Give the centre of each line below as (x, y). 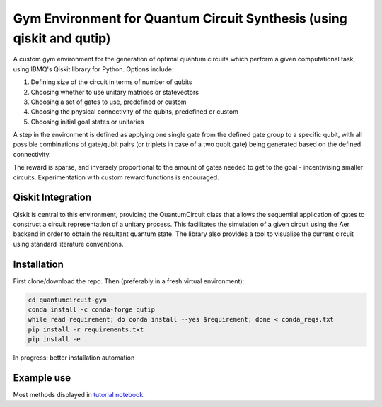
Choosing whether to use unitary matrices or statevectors (115, 92)
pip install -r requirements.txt (86, 329)
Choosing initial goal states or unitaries (87, 122)
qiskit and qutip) (62, 38)
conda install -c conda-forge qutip (92, 310)
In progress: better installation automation (74, 358)
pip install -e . (58, 340)
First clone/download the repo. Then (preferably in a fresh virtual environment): (129, 281)
